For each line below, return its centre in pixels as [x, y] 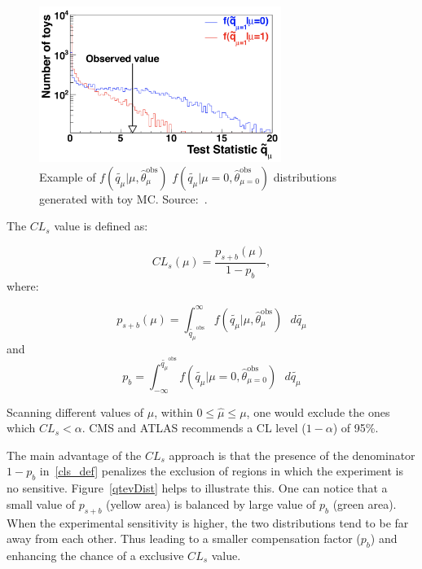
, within [174, 411]
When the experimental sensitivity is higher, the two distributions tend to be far [208, 522]
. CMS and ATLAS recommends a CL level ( [194, 428]
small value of [41, 503]
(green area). [365, 503]
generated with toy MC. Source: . [123, 198]
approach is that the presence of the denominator [292, 455]
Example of [68, 176]
